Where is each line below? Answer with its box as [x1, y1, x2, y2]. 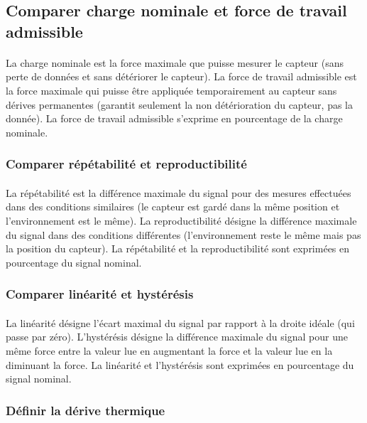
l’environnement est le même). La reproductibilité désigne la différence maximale [6, 213, 357, 227]
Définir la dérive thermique [6, 401, 165, 419]
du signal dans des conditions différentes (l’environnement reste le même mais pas [6, 227, 361, 242]
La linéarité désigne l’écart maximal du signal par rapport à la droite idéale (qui [6, 315, 355, 330]
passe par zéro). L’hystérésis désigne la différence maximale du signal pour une [6, 329, 348, 344]
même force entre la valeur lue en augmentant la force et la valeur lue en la [6, 343, 333, 358]
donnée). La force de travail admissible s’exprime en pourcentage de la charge [6, 111, 343, 126]
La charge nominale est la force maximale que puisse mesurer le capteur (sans [6, 55, 344, 70]
